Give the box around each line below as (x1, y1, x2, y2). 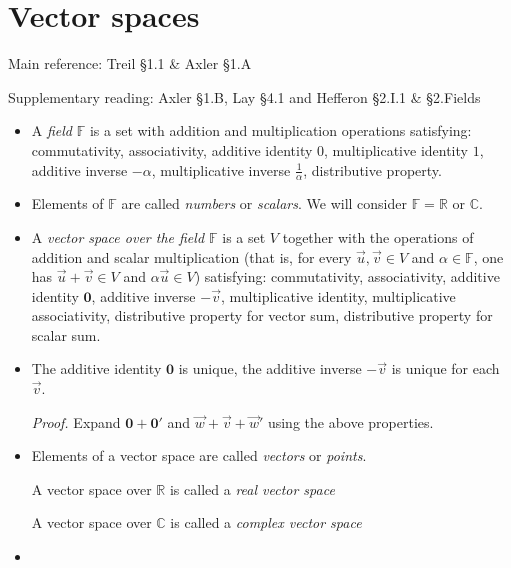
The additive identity (31, 358, 162, 379)
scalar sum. (31, 324, 101, 345)
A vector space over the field (31, 226, 205, 247)
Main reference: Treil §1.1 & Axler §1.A (8, 53, 252, 74)
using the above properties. (267, 411, 434, 432)
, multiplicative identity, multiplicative (220, 285, 456, 306)
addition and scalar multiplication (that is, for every (31, 246, 352, 267)
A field (31, 120, 73, 141)
